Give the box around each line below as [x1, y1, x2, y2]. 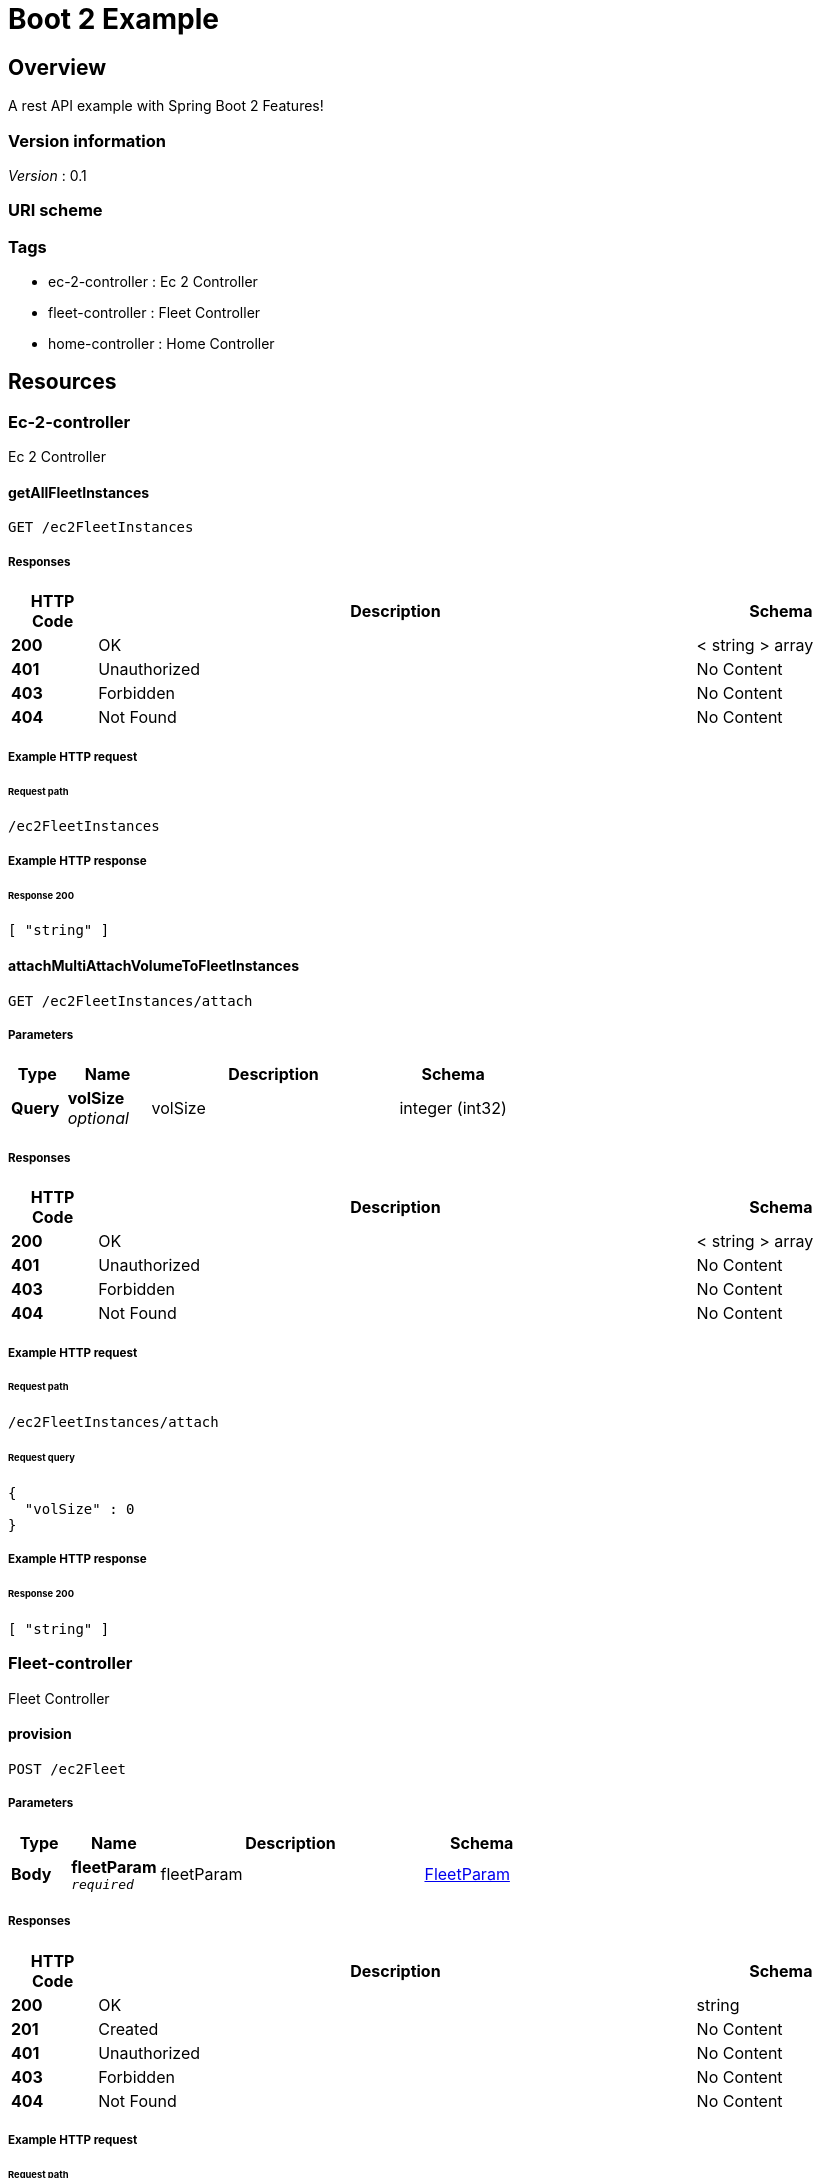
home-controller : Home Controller [48, 335, 275, 353]
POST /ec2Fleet [8, 1761, 127, 1778]
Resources [8, 369, 117, 395]
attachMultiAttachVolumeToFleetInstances [8, 957, 300, 975]
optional [67, 1108, 129, 1129]
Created [98, 2018, 159, 2039]
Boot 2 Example [8, 2, 219, 36]
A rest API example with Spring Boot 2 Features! [8, 97, 324, 115]
